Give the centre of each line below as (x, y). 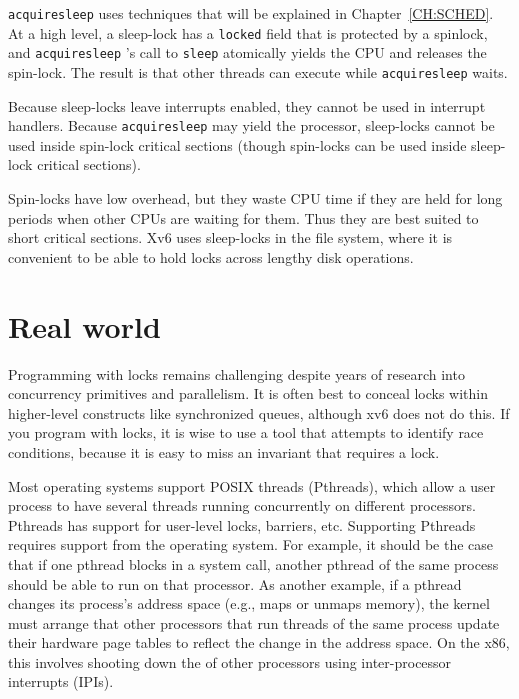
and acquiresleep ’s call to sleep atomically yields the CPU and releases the (247, 52)
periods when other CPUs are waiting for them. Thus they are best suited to (243, 217)
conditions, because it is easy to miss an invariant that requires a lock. (224, 451)
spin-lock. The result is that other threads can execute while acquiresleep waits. (258, 71)
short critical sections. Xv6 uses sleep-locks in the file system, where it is (230, 237)
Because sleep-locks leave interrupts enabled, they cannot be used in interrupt (247, 105)
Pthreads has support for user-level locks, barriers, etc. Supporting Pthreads (242, 524)
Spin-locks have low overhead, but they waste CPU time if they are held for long (255, 198)
